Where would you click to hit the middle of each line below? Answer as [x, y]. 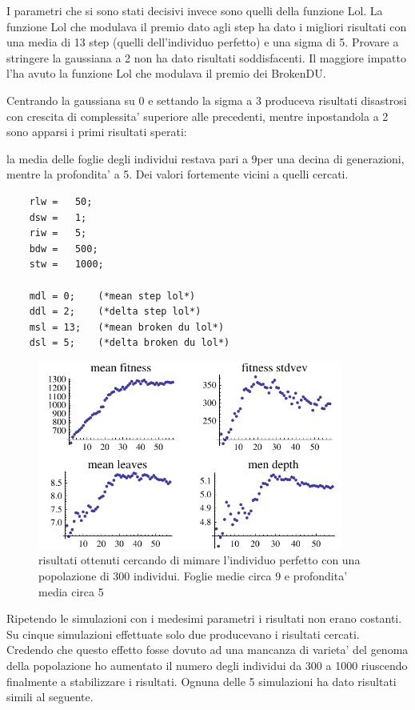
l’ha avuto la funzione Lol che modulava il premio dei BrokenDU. [166, 73]
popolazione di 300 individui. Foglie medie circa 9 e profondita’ [193, 576]
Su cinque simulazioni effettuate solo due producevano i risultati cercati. [183, 634]
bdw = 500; [64, 249]
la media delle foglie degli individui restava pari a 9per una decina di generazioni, [206, 158]
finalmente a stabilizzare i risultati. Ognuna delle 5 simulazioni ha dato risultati [202, 681]
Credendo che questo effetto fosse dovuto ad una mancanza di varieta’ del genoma [207, 650]
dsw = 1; [58, 217]
